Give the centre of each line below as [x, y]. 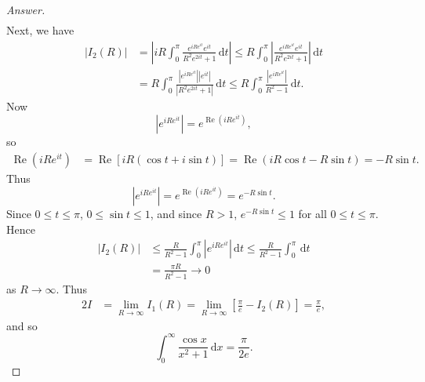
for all [312, 214]
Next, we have [40, 30]
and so [22, 325]
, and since [176, 214]
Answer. [26, 9]
